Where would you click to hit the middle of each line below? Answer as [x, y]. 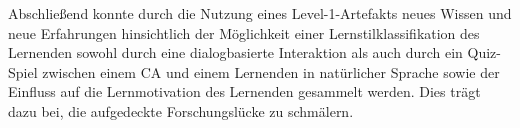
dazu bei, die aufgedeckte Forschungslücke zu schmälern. [181, 110]
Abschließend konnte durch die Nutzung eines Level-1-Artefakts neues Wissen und [260, 13]
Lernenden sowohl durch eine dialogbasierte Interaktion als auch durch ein [235, 52]
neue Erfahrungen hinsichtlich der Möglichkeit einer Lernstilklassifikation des [244, 32]
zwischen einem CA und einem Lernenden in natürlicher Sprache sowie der [271, 71]
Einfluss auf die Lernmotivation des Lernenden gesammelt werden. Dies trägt [244, 91]
